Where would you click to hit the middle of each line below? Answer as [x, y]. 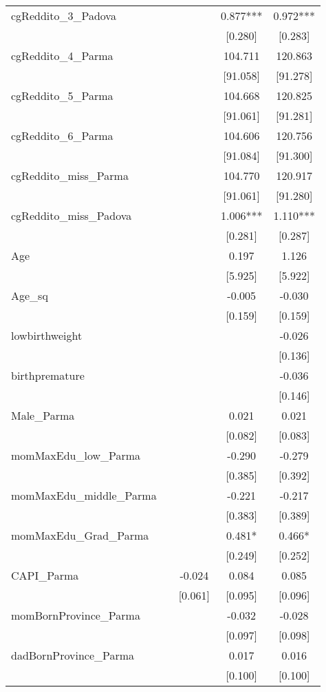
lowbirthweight [47, 335]
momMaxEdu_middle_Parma [84, 495]
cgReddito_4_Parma [62, 55]
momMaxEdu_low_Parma [76, 455]
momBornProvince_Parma [76, 615]
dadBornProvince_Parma [73, 655]
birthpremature [48, 375]
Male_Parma [43, 415]
